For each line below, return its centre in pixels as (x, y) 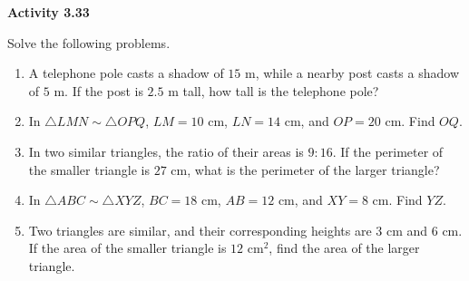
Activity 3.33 (49, 12)
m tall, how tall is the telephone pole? (274, 90)
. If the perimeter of (388, 151)
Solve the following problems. (89, 42)
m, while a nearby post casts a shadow (352, 73)
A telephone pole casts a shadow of (126, 73)
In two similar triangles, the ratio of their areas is (166, 151)
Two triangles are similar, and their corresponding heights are (200, 230)
